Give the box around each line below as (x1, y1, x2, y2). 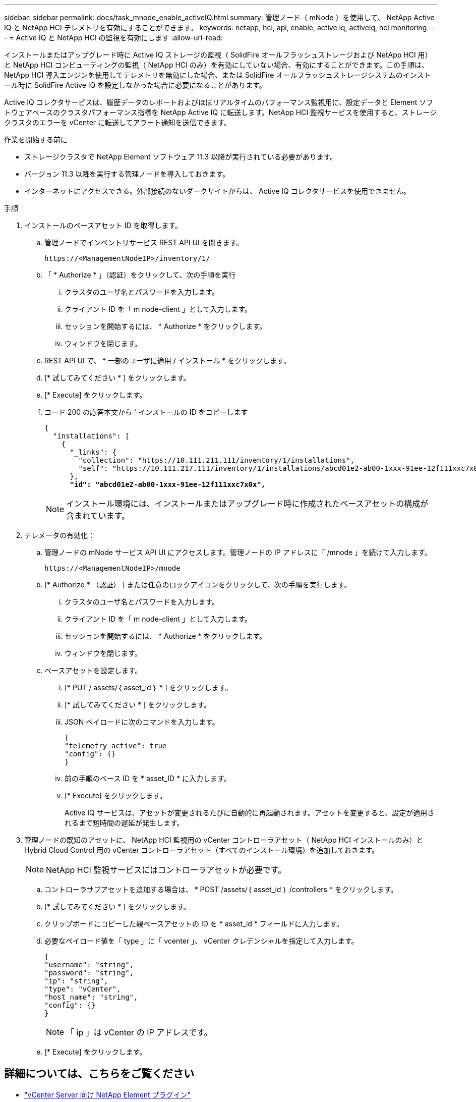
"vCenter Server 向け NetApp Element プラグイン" (24, 1090, 191, 1099)
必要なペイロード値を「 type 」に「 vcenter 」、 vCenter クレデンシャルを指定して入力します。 (44, 936, 359, 945)
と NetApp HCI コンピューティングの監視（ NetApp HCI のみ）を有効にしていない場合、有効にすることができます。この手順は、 (4, 61, 429, 69)
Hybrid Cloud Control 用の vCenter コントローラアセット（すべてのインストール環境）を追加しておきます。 (24, 846, 379, 854)
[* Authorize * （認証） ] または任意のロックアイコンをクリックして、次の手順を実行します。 (44, 580, 351, 589)
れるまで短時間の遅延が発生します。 (65, 818, 184, 827)
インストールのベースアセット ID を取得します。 (24, 221, 183, 230)
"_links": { (70, 448, 117, 456)
